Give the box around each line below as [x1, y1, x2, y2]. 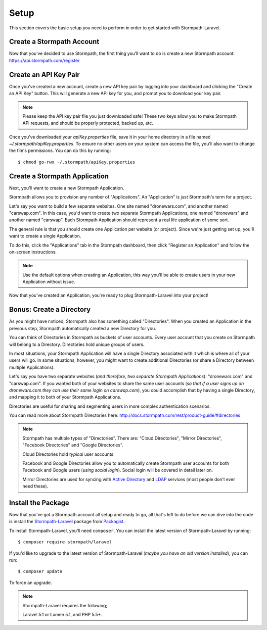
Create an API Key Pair [9, 70, 80, 79]
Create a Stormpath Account [9, 38, 99, 46]
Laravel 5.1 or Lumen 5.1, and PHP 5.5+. [22, 612, 102, 617]
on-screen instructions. [9, 249, 57, 255]
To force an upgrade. [9, 580, 52, 585]
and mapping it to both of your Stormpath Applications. [9, 394, 122, 400]
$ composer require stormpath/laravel [18, 539, 112, 545]
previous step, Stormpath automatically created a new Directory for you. [9, 325, 157, 331]
